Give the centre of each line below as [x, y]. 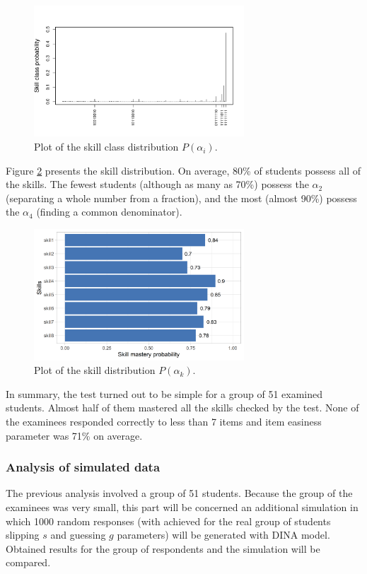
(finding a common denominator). [109, 212]
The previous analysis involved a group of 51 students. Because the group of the [179, 493]
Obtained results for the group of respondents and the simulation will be [163, 548]
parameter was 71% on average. [74, 435]
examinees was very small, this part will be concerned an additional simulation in [182, 506]
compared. [28, 562]
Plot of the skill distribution [95, 370]
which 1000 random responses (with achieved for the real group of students [168, 521]
